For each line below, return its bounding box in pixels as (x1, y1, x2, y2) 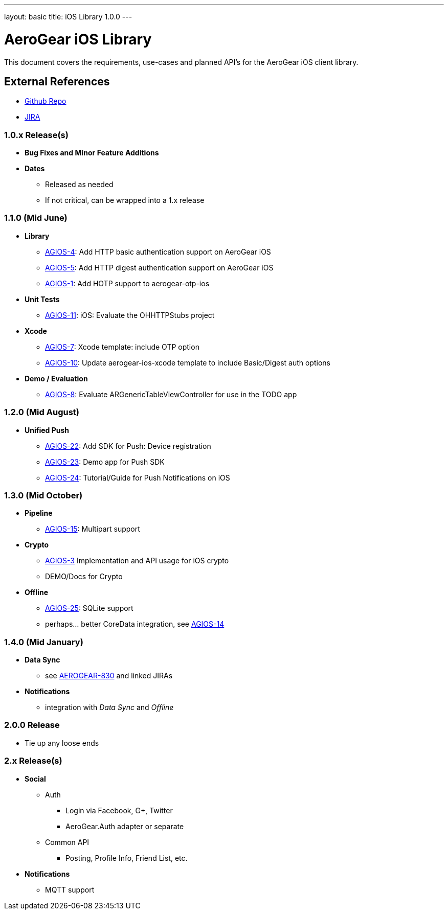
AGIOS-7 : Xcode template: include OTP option (45, 342, 199, 351)
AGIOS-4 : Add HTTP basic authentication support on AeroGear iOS (45, 247, 271, 256)
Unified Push (25, 425, 70, 435)
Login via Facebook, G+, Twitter (65, 806, 173, 815)
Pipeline (25, 509, 53, 518)
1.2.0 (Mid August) (4, 407, 79, 418)
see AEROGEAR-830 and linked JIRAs (45, 671, 173, 680)
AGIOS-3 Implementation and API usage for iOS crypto (45, 556, 229, 565)
